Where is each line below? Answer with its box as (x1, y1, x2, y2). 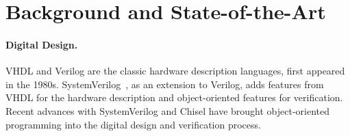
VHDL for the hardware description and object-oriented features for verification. (5, 90, 343, 105)
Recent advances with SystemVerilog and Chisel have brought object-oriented (5, 103, 330, 118)
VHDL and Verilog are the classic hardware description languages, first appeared (5, 64, 345, 78)
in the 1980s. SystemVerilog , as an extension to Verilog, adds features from (5, 77, 324, 91)
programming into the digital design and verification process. (5, 117, 261, 131)
